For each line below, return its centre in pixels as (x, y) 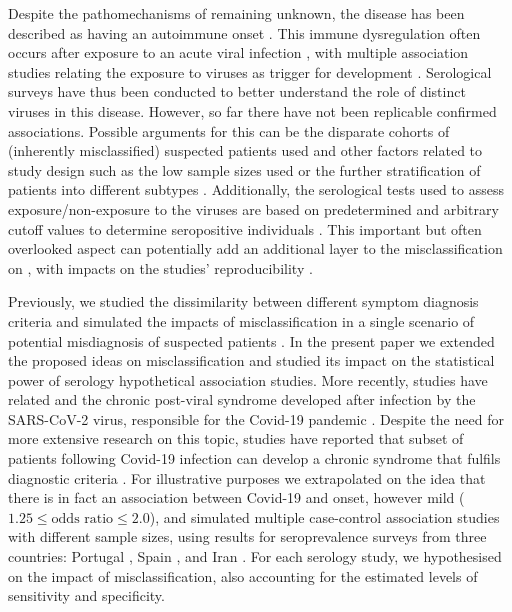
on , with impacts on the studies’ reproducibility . (160, 267)
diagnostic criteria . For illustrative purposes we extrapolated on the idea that (247, 477)
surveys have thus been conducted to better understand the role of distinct (237, 91)
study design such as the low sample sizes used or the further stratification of (244, 169)
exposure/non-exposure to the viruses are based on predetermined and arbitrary (253, 208)
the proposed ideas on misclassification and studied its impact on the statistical (251, 360)
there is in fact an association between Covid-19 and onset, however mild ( (236, 497)
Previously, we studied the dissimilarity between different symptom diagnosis (243, 301)
